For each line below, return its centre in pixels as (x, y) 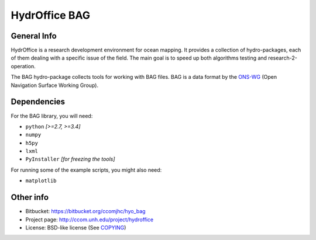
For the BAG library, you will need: (52, 116)
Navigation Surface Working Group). (55, 85)
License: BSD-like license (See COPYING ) (76, 227)
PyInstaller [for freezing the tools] (70, 159)
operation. (23, 66)
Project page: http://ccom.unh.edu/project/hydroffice (90, 220)
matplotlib (41, 181)
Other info (30, 198)
